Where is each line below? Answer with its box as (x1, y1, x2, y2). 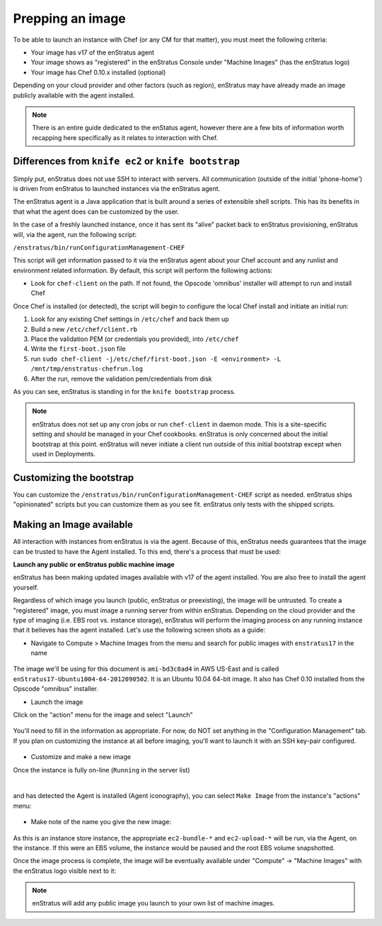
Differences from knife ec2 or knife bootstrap (13, 156, 241, 168)
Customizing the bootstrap (13, 471, 134, 484)
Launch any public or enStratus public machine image (13, 560, 175, 569)
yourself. (13, 583, 39, 591)
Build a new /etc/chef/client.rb (30, 325, 138, 333)
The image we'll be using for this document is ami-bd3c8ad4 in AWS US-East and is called (13, 665, 279, 673)
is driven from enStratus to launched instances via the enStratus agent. (13, 184, 221, 192)
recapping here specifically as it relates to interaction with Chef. (32, 133, 219, 141)
